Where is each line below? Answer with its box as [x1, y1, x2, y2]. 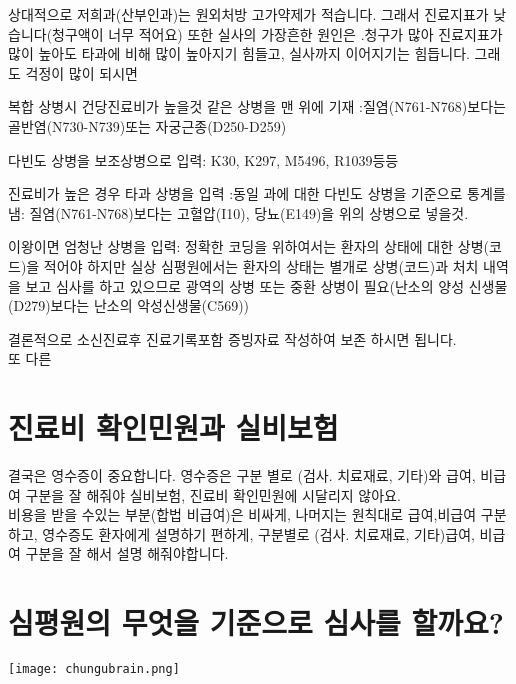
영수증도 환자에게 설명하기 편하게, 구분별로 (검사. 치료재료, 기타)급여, [42, 523, 475, 544]
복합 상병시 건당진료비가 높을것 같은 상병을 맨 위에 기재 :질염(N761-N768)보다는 [8, 96, 506, 117]
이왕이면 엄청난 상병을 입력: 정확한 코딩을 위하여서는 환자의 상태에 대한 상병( [8, 236, 489, 257]
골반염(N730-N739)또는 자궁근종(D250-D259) [8, 115, 287, 136]
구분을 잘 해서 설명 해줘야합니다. [25, 543, 229, 564]
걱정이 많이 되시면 [25, 62, 138, 83]
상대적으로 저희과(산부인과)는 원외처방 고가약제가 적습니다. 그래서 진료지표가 [8, 4, 489, 24]
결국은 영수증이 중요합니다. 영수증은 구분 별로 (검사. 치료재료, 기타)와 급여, [8, 465, 476, 486]
